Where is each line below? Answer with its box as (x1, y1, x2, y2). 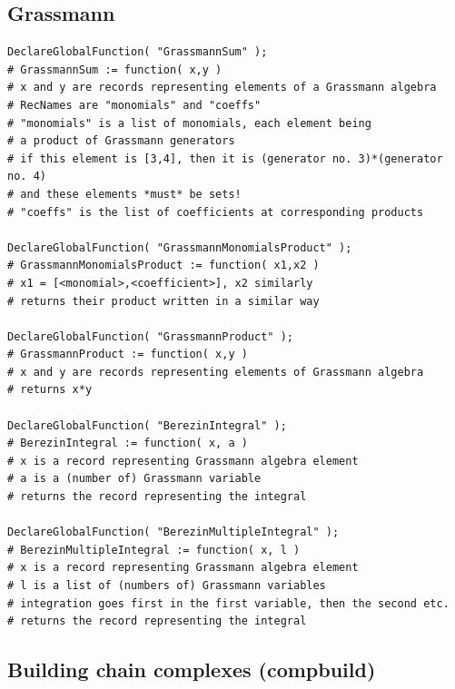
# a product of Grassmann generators (7, 134, 235, 148)
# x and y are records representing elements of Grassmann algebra (7, 365, 424, 379)
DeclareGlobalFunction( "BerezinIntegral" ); (7, 418, 287, 432)
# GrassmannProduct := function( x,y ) (7, 348, 248, 361)
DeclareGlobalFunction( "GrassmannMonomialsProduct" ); (7, 241, 352, 254)
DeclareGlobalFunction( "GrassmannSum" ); (7, 45, 268, 59)
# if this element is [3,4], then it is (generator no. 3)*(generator (7, 152, 443, 165)
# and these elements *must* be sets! (7, 187, 242, 201)
